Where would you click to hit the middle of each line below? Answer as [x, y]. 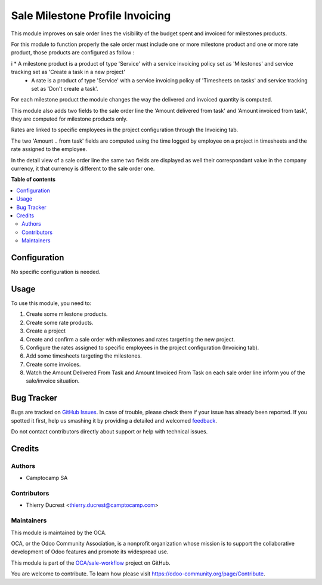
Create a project [46, 331]
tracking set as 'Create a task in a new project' [68, 72]
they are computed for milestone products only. [69, 119]
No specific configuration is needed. [56, 272]
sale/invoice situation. [53, 381]
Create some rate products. [60, 322]
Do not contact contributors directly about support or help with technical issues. [109, 432]
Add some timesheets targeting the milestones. [84, 356]
